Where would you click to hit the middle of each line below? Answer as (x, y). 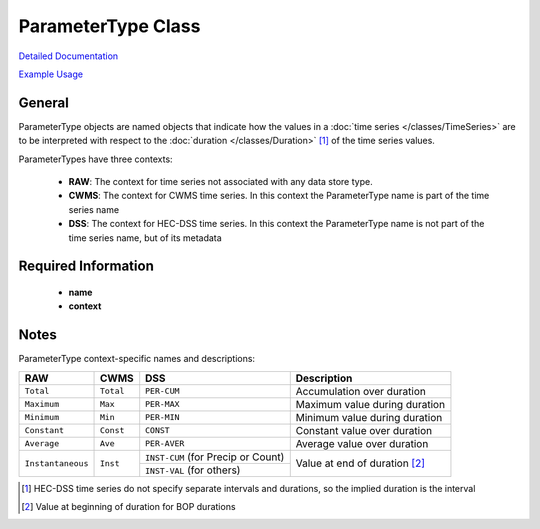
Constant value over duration (364, 430)
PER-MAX (162, 404)
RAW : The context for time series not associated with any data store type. (221, 182)
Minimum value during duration (369, 417)
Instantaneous (56, 463)
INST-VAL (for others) (193, 470)
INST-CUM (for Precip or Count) (215, 457)
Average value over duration (362, 443)
